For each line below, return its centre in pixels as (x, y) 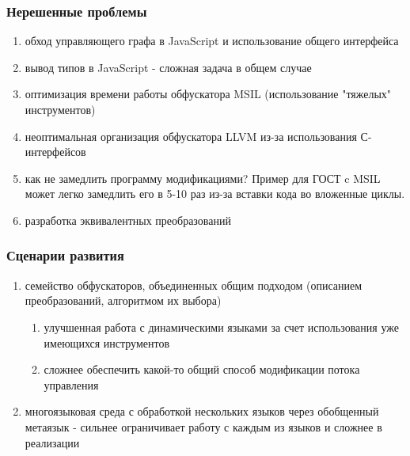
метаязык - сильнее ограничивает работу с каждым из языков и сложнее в (203, 426)
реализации (52, 442)
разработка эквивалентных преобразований (128, 220)
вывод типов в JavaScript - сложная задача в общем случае (168, 67)
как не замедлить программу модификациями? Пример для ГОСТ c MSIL (203, 178)
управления (71, 384)
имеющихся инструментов (107, 342)
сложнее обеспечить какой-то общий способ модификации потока (202, 369)
